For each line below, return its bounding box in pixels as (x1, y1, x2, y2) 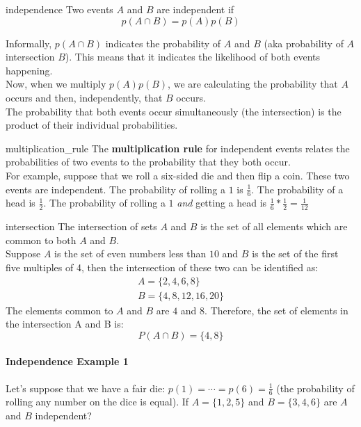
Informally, (6, 35, 52, 50)
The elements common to (6, 303, 113, 317)
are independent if (157, 2, 234, 16)
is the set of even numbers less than (54, 246, 207, 261)
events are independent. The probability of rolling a (6, 182, 226, 196)
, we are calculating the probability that (168, 76, 338, 91)
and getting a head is (177, 195, 267, 210)
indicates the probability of (105, 35, 221, 50)
